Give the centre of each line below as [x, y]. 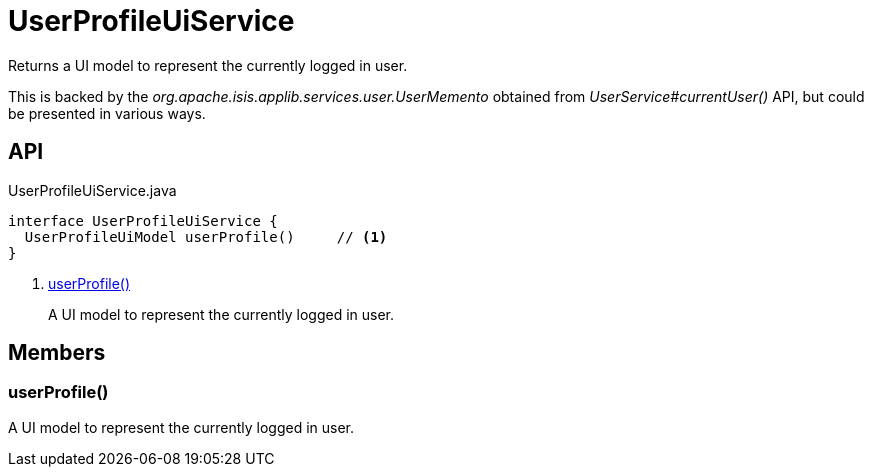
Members [57, 353]
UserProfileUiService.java [92, 190]
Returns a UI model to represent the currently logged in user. [208, 65]
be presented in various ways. [107, 113]
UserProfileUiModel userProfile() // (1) [206, 236]
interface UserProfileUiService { [143, 220]
